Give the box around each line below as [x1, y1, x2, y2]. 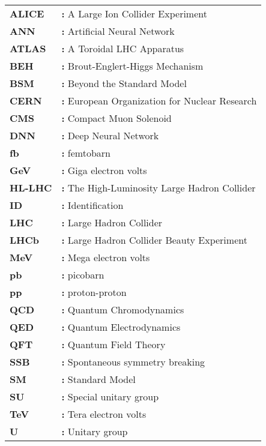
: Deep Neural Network [61, 128, 159, 142]
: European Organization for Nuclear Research [61, 94, 257, 107]
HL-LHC [10, 181, 52, 194]
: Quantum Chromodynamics [61, 303, 184, 316]
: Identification [61, 198, 124, 212]
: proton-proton [61, 285, 127, 299]
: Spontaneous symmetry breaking [61, 355, 205, 369]
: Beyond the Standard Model [61, 76, 187, 90]
